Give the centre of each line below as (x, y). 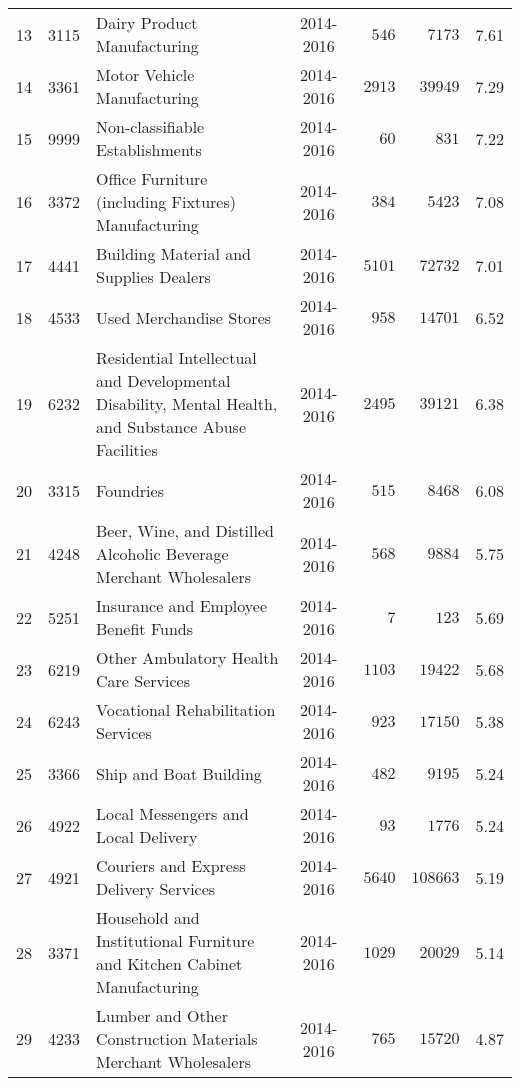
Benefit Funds (145, 628)
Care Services (143, 680)
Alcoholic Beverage (162, 553)
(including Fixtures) (166, 201)
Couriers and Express (171, 865)
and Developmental (163, 380)
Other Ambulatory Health (187, 657)
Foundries (130, 490)
